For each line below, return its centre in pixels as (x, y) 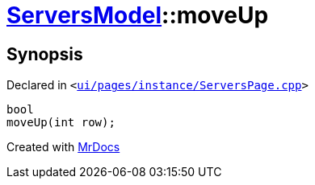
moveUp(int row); (61, 123)
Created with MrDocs (63, 147)
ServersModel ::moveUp (138, 15)
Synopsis (45, 54)
